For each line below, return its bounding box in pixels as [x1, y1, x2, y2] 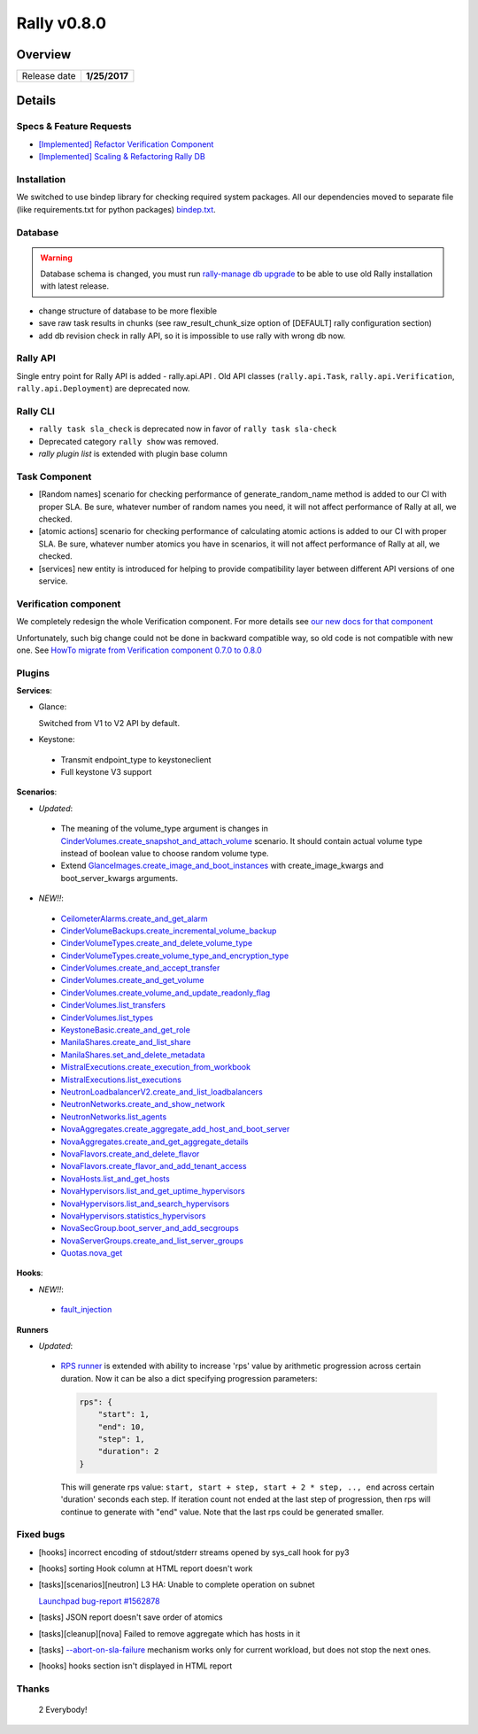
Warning [40, 252, 73, 263]
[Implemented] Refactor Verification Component [38, 138, 214, 150]
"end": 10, [97, 1421, 145, 1432]
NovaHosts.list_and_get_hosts [60, 1173, 170, 1184]
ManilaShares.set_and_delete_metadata [60, 1049, 205, 1060]
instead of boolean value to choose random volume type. [60, 848, 269, 858]
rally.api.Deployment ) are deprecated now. [16, 383, 190, 394]
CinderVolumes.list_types [60, 1012, 154, 1023]
